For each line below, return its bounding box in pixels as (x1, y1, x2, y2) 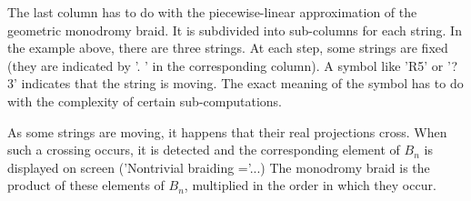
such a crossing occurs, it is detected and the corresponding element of (7, 140, 400, 159)
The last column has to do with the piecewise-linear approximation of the (7, 3, 417, 21)
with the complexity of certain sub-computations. (7, 91, 282, 110)
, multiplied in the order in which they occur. (184, 176, 436, 195)
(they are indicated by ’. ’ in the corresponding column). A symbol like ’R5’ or (7, 55, 444, 75)
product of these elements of (7, 176, 165, 195)
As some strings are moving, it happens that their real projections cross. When (7, 122, 447, 141)
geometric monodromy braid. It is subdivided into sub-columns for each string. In (7, 20, 462, 39)
